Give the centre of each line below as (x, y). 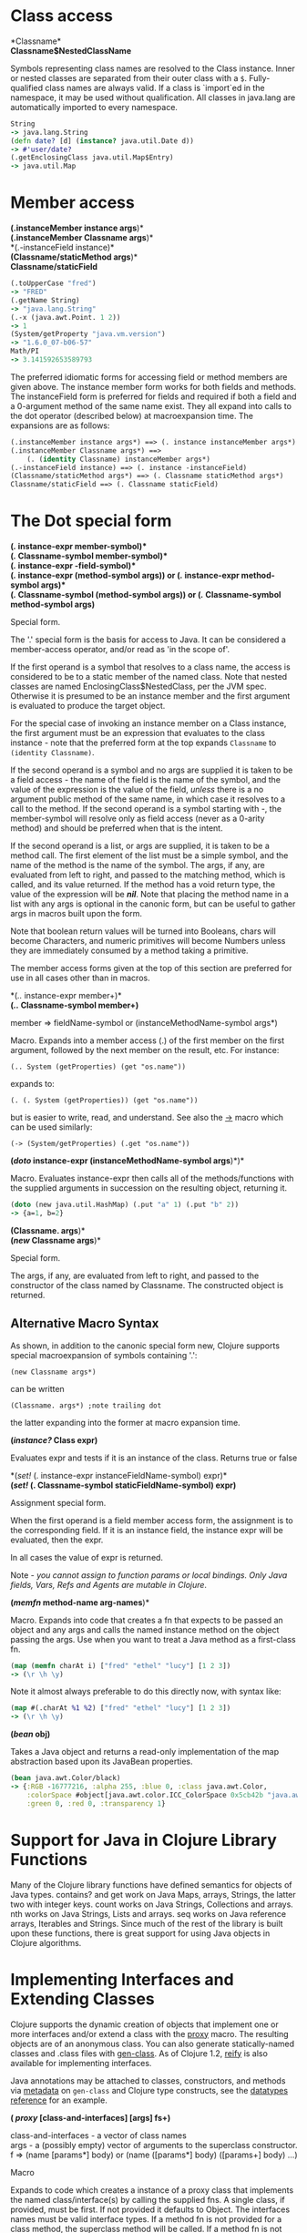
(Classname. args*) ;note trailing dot (86, 1405)
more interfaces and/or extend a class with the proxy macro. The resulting (150, 2033)
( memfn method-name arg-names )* (80, 1602)
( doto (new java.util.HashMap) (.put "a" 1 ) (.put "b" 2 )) (125, 1205)
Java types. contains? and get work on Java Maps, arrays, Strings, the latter (153, 1894)
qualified (27, 87)
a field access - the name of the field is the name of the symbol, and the (146, 780)
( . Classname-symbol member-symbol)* (89, 556)
